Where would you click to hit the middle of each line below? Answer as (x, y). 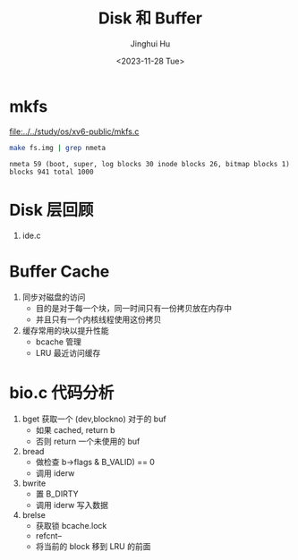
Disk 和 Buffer (150, 18)
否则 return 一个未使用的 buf (88, 441)
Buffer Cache (60, 272)
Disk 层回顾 (51, 210)
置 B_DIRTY (57, 494)
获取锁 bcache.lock (71, 526)
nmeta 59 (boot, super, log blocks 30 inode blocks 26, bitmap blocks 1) (150, 164)
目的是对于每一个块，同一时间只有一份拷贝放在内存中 (134, 309)
